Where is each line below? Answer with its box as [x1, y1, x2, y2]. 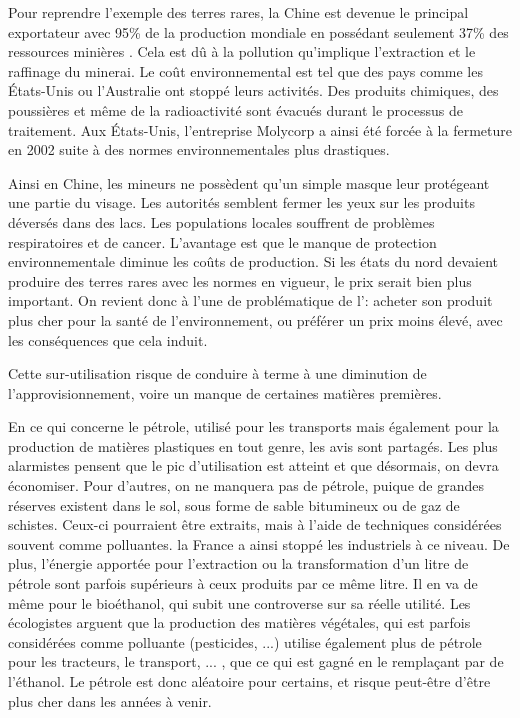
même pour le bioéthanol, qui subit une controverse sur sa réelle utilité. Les [8, 592, 471, 613]
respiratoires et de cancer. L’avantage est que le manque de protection [8, 231, 437, 252]
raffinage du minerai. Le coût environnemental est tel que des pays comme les [8, 60, 483, 81]
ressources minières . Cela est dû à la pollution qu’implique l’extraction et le [8, 41, 476, 62]
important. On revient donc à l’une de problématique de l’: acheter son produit [8, 290, 493, 311]
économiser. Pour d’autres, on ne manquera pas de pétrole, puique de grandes [8, 475, 484, 496]
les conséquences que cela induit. [8, 329, 208, 350]
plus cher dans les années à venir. [8, 690, 212, 711]
